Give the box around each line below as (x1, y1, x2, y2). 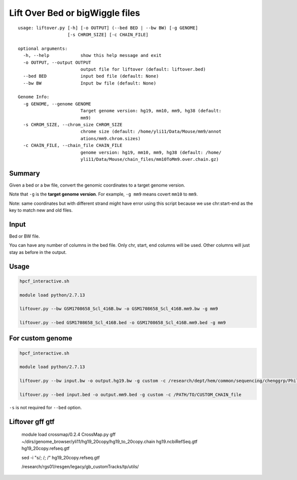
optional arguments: (18, 46, 68, 51)
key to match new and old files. (9, 207, 73, 213)
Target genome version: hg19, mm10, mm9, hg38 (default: (80, 108, 222, 114)
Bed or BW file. (9, 233, 40, 239)
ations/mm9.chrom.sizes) (80, 136, 141, 141)
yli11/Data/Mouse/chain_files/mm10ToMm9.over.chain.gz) (80, 156, 219, 162)
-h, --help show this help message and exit (23, 52, 162, 58)
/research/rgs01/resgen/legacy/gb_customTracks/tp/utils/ (21, 463, 139, 470)
